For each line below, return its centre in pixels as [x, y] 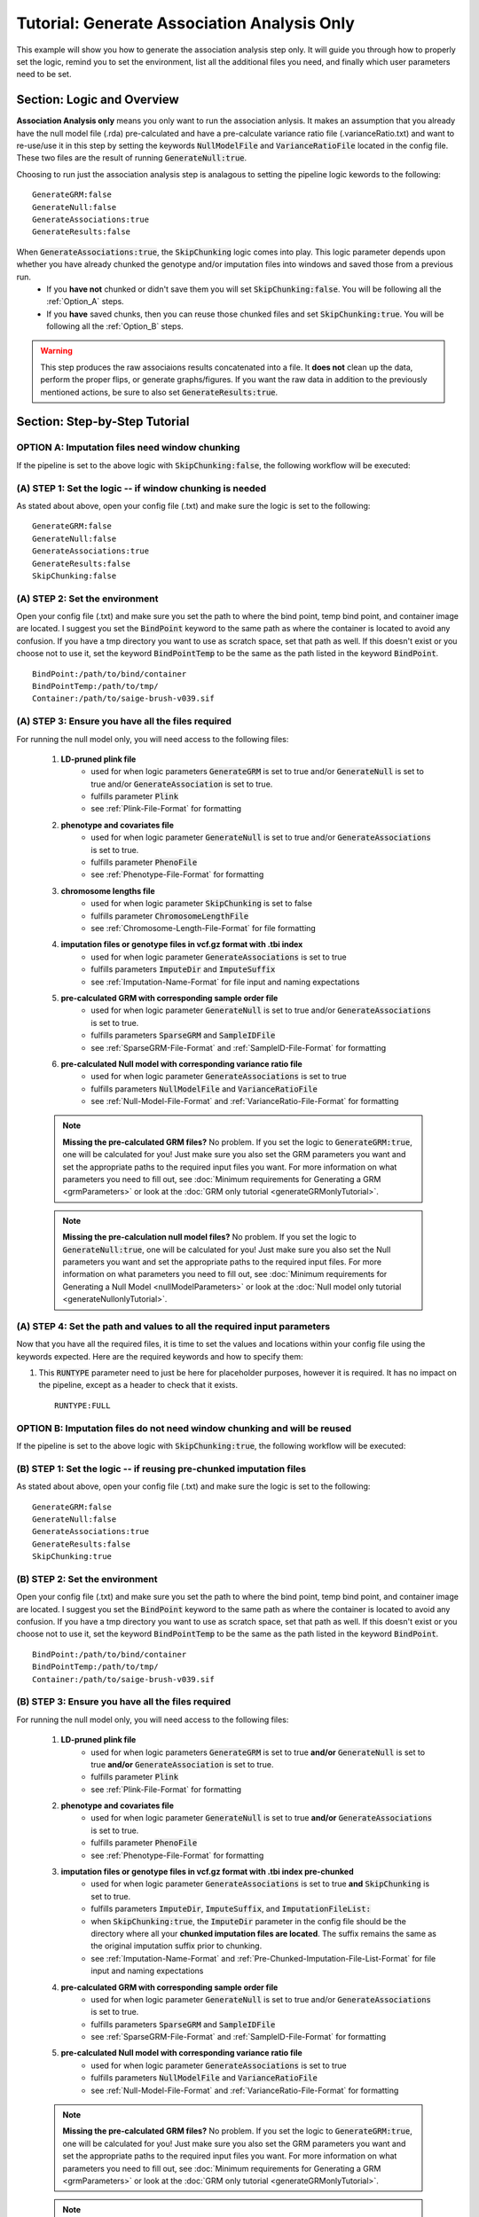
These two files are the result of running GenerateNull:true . [132, 158]
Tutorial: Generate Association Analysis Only [185, 23]
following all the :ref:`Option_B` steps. [115, 326]
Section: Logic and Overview [98, 100]
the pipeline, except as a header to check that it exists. [138, 1385]
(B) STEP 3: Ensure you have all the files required [124, 1702]
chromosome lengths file [108, 890]
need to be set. [44, 74]
